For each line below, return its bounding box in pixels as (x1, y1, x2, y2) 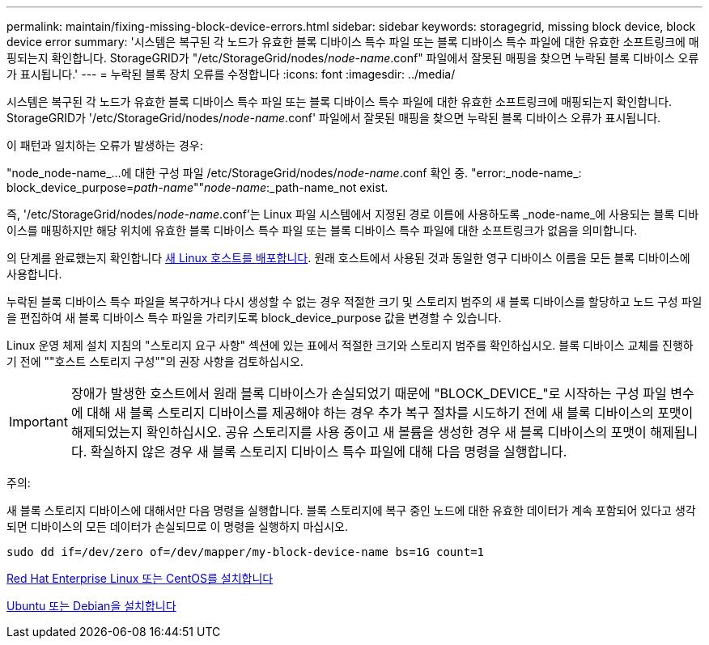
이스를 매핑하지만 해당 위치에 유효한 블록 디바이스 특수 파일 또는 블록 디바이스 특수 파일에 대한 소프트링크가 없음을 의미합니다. (6, 223, 638, 237)
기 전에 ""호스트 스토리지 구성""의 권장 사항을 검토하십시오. (6, 354, 304, 368)
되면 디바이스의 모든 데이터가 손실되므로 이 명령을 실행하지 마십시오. (6, 520, 348, 533)
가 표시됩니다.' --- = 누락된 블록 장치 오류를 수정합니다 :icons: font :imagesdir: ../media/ (6, 67, 456, 81)
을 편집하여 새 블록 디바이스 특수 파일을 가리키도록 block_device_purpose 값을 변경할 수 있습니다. (6, 311, 502, 325)
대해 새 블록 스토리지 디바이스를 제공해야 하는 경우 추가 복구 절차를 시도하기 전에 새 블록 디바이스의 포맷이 (87, 405, 694, 421)
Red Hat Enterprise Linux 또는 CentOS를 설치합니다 (6, 571, 274, 585)
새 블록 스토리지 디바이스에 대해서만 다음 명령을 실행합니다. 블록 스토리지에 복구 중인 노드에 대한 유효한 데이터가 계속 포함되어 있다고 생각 (6, 503, 696, 517)
